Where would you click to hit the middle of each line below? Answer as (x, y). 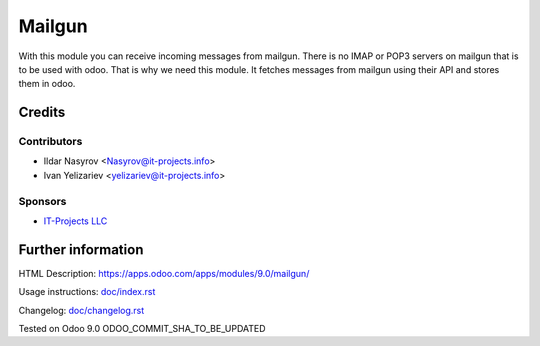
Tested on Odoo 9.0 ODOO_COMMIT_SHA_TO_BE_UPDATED (142, 329)
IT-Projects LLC (75, 221)
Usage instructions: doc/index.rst (87, 292)
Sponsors (42, 201)
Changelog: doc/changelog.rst (81, 310)
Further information (81, 249)
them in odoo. (47, 84)
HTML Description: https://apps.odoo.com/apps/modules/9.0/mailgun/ (164, 273)
